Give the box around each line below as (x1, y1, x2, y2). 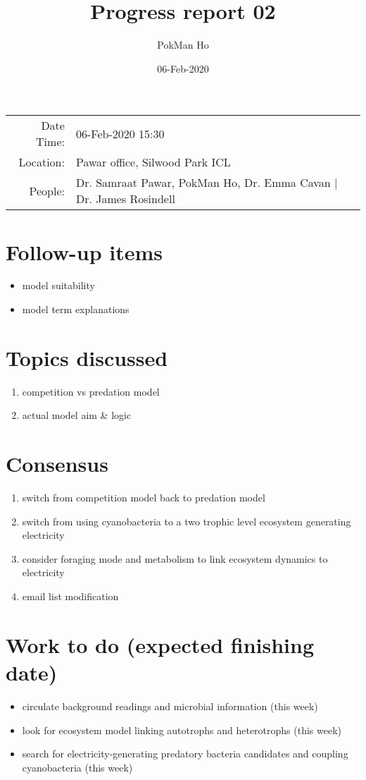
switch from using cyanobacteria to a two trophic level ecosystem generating (22, 513, 351, 528)
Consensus (6, 449, 108, 478)
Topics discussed (6, 343, 168, 372)
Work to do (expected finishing (6, 630, 315, 659)
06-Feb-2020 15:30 (75, 125, 165, 142)
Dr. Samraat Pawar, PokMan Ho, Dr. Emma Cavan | (75, 174, 338, 191)
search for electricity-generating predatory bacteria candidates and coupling (22, 746, 348, 761)
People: (29, 182, 65, 199)
